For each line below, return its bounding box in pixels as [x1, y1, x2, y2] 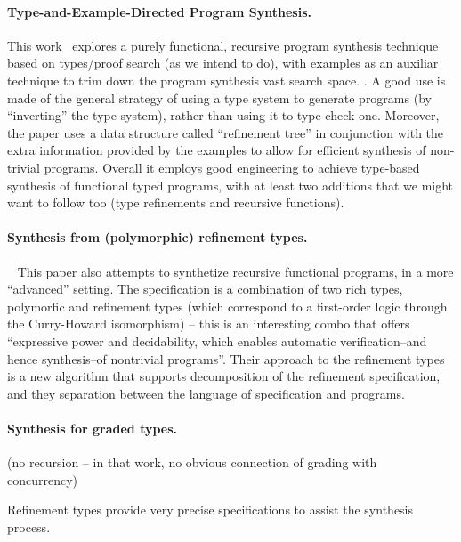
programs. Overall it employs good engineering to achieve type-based [44, 158, 420, 176]
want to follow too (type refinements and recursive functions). [7, 193, 344, 212]
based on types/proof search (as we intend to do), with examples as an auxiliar [7, 53, 439, 72]
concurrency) [7, 470, 78, 489]
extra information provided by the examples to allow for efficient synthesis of [7, 141, 426, 159]
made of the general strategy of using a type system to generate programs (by [7, 88, 432, 107]
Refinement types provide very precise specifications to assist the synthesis [7, 500, 414, 519]
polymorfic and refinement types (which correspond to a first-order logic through [7, 296, 448, 315]
